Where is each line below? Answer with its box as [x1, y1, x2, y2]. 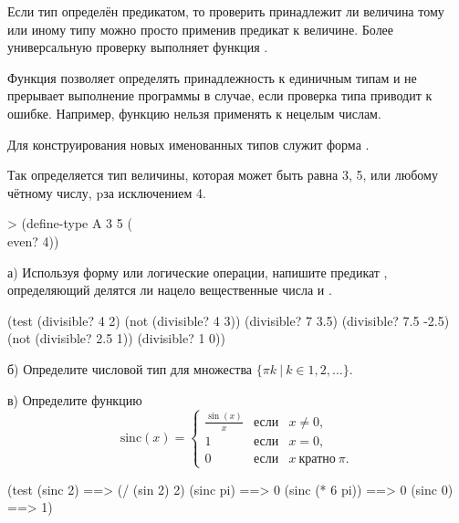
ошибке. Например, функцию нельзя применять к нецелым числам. [7, 103, 381, 122]
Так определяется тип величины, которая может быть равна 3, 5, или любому [7, 165, 438, 184]
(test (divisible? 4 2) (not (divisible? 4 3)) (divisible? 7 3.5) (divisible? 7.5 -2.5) [7, 310, 450, 329]
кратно [298, 452, 336, 465]
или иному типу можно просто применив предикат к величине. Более [7, 19, 394, 38]
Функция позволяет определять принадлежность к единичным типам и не [7, 68, 417, 87]
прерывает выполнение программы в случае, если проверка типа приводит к [7, 86, 433, 105]
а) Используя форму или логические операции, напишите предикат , [7, 262, 388, 281]
